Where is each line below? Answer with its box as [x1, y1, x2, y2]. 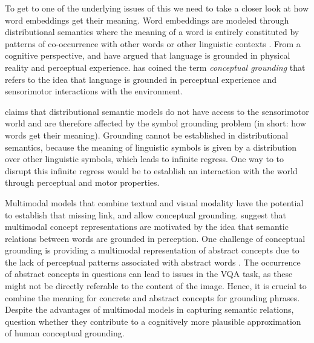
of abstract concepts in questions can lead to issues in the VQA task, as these [5, 267, 293, 280]
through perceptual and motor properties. [5, 176, 160, 189]
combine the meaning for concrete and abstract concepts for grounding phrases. [5, 291, 300, 304]
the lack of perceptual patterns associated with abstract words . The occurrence [5, 255, 301, 268]
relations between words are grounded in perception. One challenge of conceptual [5, 232, 306, 244]
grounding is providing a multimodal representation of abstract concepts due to [5, 244, 299, 256]
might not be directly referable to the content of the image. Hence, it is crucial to [5, 279, 307, 292]
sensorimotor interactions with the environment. [5, 85, 183, 97]
